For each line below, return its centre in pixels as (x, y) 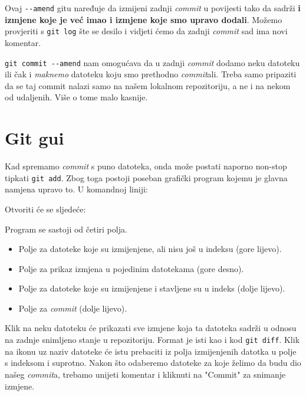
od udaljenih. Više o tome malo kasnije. (76, 97)
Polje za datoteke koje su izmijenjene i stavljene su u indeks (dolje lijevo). (152, 288)
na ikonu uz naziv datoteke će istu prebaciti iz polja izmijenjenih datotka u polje (151, 351)
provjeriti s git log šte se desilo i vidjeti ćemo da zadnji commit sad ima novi (146, 31)
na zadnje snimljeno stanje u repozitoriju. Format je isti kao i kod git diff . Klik (152, 340)
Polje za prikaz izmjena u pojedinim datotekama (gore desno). (131, 268)
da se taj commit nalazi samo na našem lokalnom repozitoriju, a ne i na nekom (148, 85)
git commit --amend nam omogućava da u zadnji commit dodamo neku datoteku (152, 62)
